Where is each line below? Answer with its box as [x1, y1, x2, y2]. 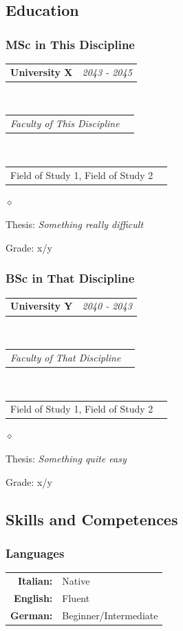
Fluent [62, 590, 90, 605]
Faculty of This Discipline [10, 116, 120, 131]
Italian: [17, 573, 53, 587]
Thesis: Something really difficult [6, 217, 144, 232]
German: [10, 608, 53, 622]
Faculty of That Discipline [10, 350, 121, 364]
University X [10, 64, 73, 79]
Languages [6, 544, 65, 561]
